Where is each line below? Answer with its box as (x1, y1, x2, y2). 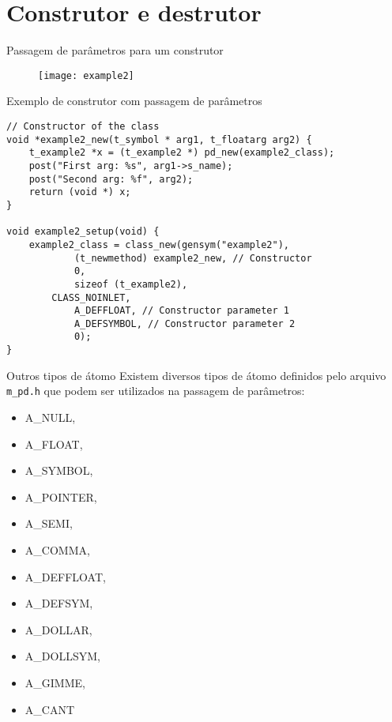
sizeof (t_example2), (73, 278, 188, 290)
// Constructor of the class (6, 120, 160, 132)
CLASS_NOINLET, (51, 291, 131, 303)
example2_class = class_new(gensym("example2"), (28, 239, 289, 250)
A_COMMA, (24, 542, 90, 558)
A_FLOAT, (24, 435, 83, 452)
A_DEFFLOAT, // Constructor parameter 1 (73, 305, 289, 317)
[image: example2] (38, 70, 134, 81)
